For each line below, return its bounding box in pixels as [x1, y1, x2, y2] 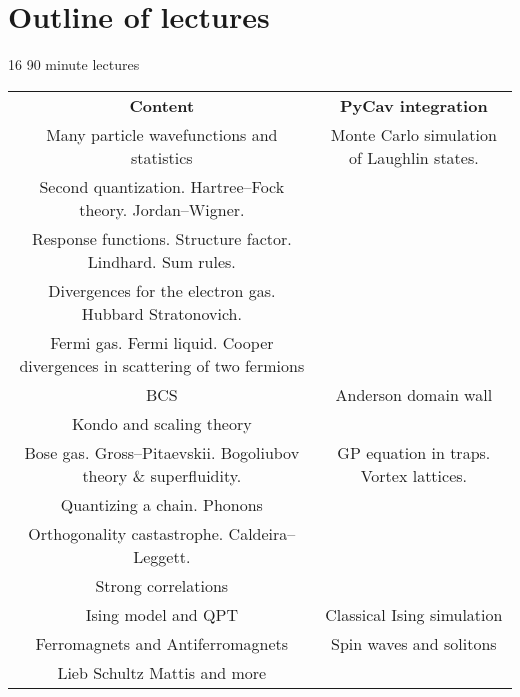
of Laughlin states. [348, 145, 479, 169]
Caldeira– [228, 521, 296, 545]
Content [129, 93, 195, 117]
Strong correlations [95, 573, 229, 597]
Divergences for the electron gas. [48, 278, 276, 302]
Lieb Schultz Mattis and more [57, 660, 267, 684]
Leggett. [133, 544, 191, 568]
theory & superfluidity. [82, 463, 242, 487]
